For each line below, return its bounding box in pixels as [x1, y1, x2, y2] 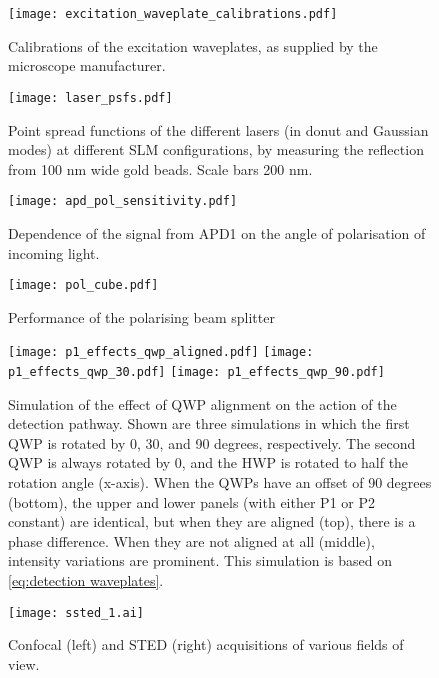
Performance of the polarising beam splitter [8, 306, 275, 327]
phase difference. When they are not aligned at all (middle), [8, 530, 375, 551]
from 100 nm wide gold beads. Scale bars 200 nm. [8, 158, 313, 179]
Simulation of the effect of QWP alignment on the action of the [8, 393, 397, 414]
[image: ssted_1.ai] [8, 605, 145, 620]
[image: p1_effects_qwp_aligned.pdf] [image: [8, 345, 314, 360]
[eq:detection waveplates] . [8, 570, 164, 591]
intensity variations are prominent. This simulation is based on [8, 550, 393, 571]
